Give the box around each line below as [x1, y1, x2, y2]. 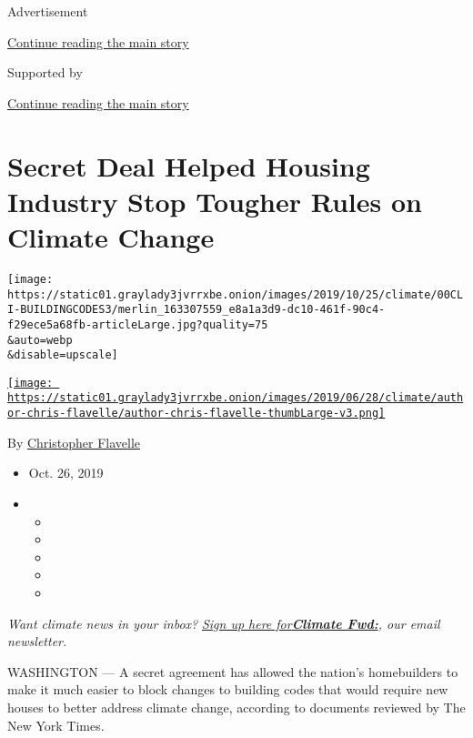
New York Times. [7, 715, 105, 734]
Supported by [7, 63, 83, 82]
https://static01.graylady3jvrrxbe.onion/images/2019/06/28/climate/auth [7, 391, 464, 405]
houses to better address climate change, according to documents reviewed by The [7, 697, 466, 716]
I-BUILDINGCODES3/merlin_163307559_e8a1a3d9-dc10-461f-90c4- [7, 303, 386, 317]
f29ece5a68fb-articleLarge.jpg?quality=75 [7, 318, 268, 331]
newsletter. [7, 632, 67, 651]
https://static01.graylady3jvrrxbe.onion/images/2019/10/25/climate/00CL [7, 288, 464, 301]
